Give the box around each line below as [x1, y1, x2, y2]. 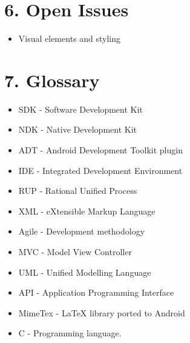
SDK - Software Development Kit [18, 102, 143, 115]
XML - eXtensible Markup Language [18, 204, 156, 217]
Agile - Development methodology [18, 225, 145, 238]
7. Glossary [4, 67, 100, 92]
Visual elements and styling [18, 32, 121, 45]
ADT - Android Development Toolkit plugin [18, 144, 183, 156]
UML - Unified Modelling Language [18, 265, 151, 278]
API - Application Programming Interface [18, 286, 174, 299]
